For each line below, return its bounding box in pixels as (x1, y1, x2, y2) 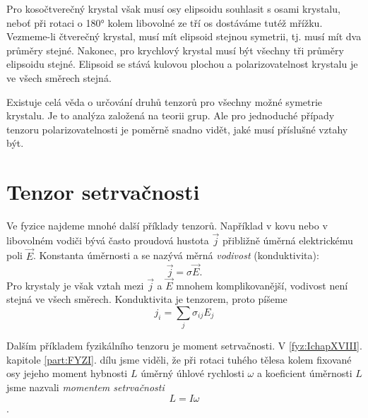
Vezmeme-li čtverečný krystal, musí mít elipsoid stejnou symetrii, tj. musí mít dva (6, 29, 362, 44)
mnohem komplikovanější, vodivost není (176, 277, 348, 292)
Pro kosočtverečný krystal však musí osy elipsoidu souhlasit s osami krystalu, (6, 1, 340, 16)
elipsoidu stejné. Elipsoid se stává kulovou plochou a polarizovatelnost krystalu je (6, 56, 358, 71)
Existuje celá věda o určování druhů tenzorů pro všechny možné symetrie (6, 94, 323, 109)
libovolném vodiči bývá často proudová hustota (6, 232, 209, 247)
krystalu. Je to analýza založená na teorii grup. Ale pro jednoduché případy (6, 108, 335, 123)
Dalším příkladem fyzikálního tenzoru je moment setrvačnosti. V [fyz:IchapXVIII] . (6, 338, 362, 353)
